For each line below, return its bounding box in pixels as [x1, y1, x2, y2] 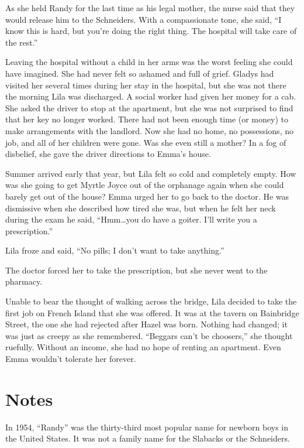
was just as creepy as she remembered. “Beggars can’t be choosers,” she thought [5, 329, 293, 341]
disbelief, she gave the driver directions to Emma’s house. [5, 148, 211, 160]
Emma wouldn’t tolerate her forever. [5, 353, 136, 365]
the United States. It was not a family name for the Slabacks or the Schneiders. [5, 432, 290, 444]
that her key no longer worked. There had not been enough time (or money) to [5, 113, 288, 125]
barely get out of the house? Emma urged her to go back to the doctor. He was [5, 190, 289, 202]
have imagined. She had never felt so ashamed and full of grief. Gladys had [5, 67, 274, 79]
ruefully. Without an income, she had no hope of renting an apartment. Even [5, 341, 281, 353]
